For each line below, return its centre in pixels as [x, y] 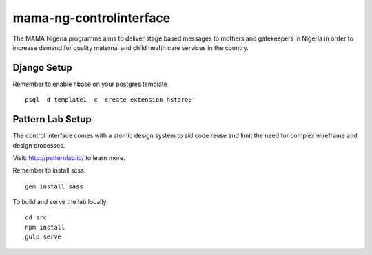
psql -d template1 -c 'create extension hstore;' [111, 100]
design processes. [39, 145]
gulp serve [43, 237]
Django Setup [42, 68]
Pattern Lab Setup [52, 119]
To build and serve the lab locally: [61, 202]
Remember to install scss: [49, 170]
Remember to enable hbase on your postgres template [90, 84]
